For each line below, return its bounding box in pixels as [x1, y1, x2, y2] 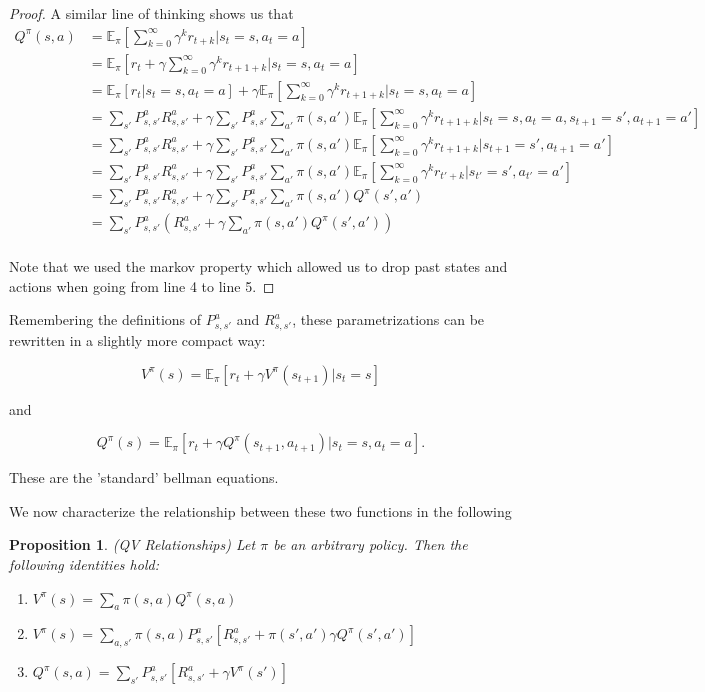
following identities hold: [9, 554, 159, 575]
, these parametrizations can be [292, 309, 485, 330]
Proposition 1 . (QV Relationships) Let [9, 534, 256, 555]
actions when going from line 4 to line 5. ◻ [9, 275, 275, 296]
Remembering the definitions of [9, 309, 202, 330]
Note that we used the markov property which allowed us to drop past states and [9, 256, 508, 277]
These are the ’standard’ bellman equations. [9, 467, 279, 488]
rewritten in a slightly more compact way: [9, 330, 266, 351]
